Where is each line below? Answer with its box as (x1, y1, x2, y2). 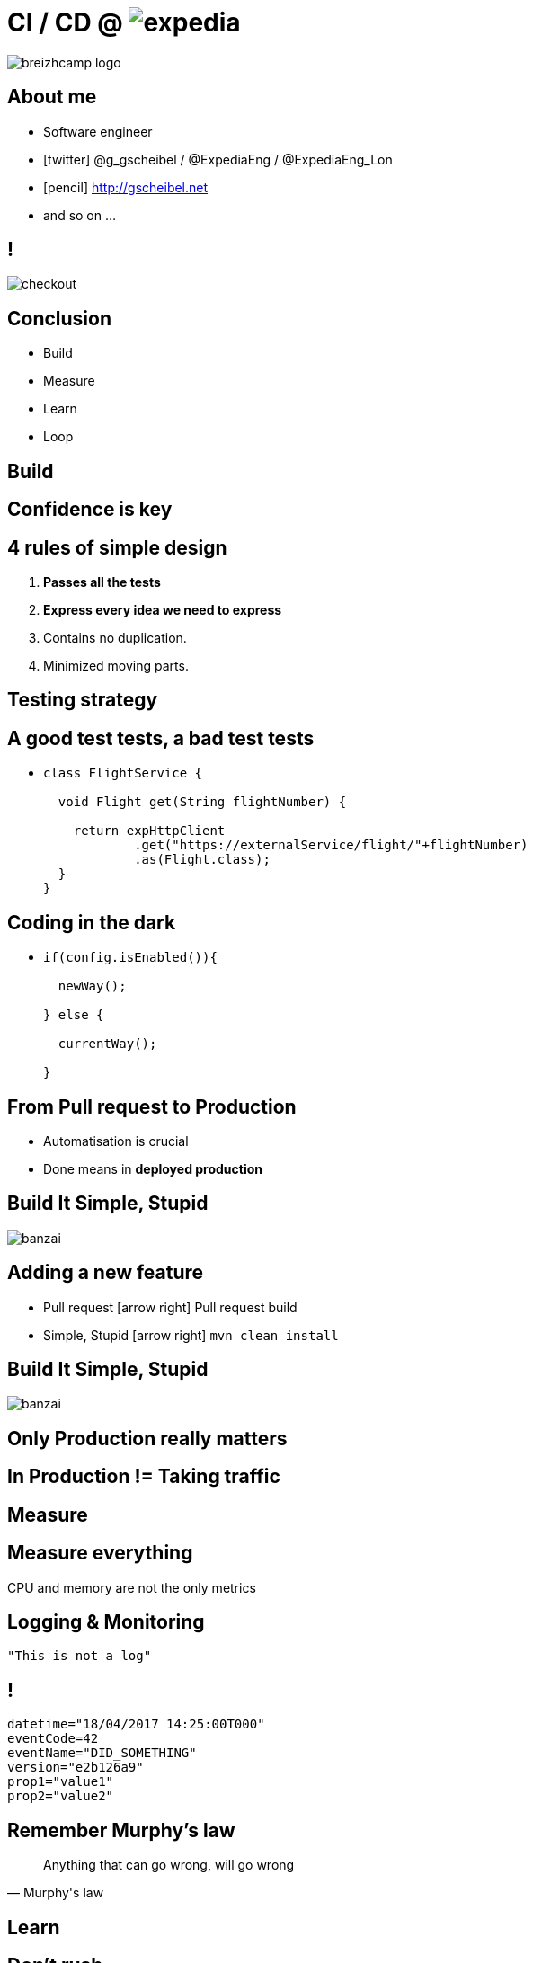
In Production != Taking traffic (7, 1465, 280, 1488)
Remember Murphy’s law (7, 1818, 235, 1842)
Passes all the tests (43, 573, 161, 590)
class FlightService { (43, 766, 203, 781)
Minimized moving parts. (43, 657, 189, 673)
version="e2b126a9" (7, 1760, 144, 1775)
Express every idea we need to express (43, 601, 282, 617)
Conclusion (7, 306, 112, 330)
